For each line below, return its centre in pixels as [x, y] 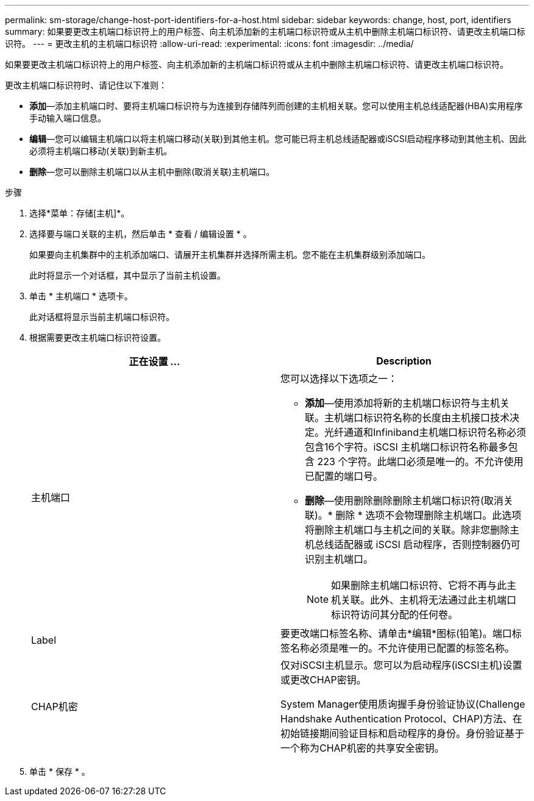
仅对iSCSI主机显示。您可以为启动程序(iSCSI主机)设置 [401, 665]
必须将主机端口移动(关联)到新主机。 [101, 151]
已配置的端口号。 [344, 476]
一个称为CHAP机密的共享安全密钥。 [362, 748]
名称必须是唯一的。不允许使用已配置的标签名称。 [403, 648]
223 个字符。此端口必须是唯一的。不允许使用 [420, 461]
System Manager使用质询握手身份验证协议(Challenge [403, 704]
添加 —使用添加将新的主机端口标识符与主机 [403, 403]
